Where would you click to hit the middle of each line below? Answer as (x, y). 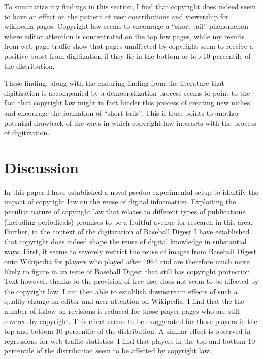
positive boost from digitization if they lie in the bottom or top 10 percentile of (127, 56)
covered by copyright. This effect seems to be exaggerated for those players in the (131, 321)
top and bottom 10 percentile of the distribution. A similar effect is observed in (127, 331)
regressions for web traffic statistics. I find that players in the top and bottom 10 (130, 340)
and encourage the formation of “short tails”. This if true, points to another (122, 112)
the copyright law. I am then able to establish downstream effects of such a (121, 291)
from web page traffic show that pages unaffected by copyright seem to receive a (129, 46)
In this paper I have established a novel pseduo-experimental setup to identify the (131, 191)
